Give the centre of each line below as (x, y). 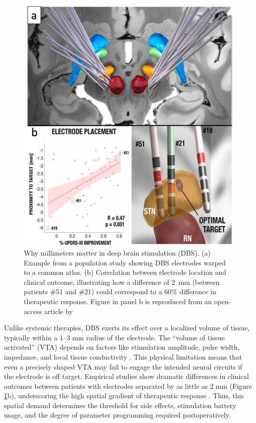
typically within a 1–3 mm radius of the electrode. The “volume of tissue (114, 337)
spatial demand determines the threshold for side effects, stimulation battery (120, 405)
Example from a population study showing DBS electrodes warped (125, 262)
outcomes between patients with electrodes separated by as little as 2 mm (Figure (128, 386)
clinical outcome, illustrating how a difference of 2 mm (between (122, 282)
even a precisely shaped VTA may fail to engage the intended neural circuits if (123, 366)
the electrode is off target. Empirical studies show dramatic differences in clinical (127, 376)
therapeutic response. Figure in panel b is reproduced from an (118, 301)
